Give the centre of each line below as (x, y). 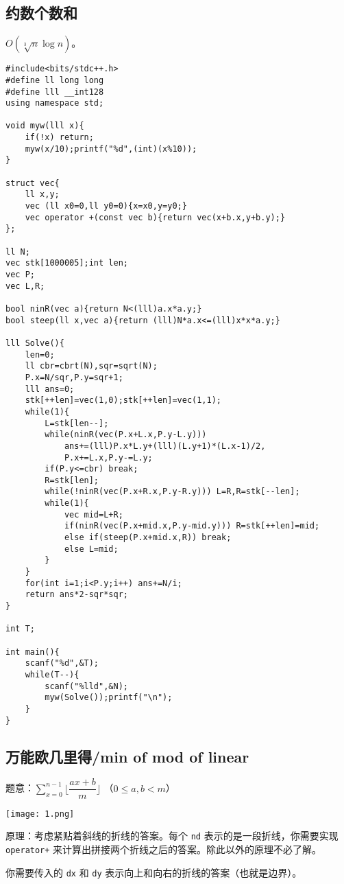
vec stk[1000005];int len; (67, 263)
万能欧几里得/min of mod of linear (127, 756)
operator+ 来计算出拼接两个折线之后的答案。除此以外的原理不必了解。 (164, 849)
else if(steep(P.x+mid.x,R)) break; (148, 538)
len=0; (40, 354)
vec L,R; (25, 286)
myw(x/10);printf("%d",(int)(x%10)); (111, 149)
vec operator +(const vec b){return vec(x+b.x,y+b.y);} (155, 217)
